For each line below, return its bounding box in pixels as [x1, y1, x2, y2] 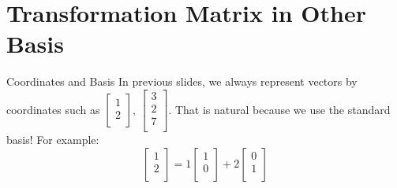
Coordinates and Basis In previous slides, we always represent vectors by [6, 73, 358, 90]
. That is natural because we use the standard [168, 101, 391, 117]
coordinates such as [6, 101, 100, 117]
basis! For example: [6, 131, 99, 148]
